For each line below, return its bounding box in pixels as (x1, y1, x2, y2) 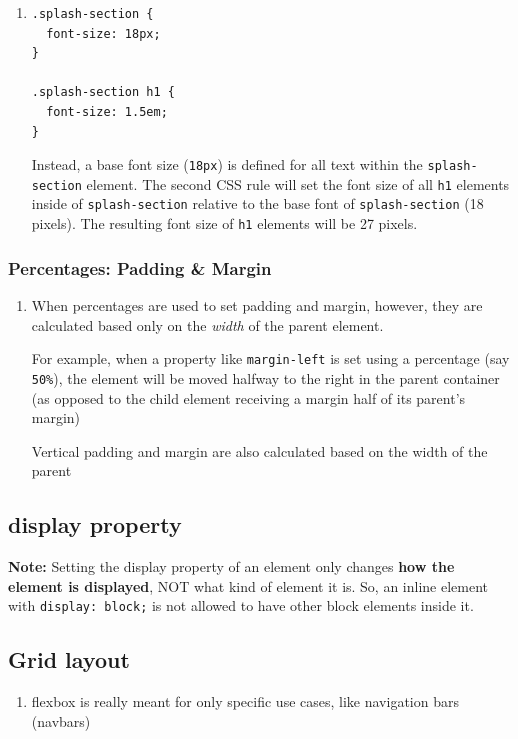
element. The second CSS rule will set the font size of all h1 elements (86, 173, 510, 194)
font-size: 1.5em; (46, 104, 168, 119)
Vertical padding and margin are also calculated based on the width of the (31, 440, 488, 461)
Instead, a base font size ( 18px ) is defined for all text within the (31, 154, 423, 175)
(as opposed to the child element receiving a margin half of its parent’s (31, 387, 466, 408)
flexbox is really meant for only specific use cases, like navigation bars (31, 691, 459, 712)
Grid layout (8, 644, 130, 675)
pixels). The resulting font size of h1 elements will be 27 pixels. (31, 213, 418, 234)
